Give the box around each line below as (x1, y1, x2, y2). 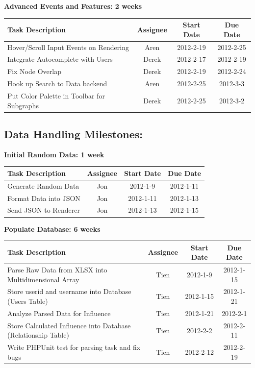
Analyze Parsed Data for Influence (7, 308, 111, 318)
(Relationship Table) (7, 330, 69, 340)
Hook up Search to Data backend (7, 78, 107, 89)
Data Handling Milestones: (4, 126, 143, 141)
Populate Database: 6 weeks (4, 223, 101, 234)
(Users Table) (7, 296, 48, 306)
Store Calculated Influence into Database (7, 320, 131, 330)
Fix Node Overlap (7, 66, 61, 76)
